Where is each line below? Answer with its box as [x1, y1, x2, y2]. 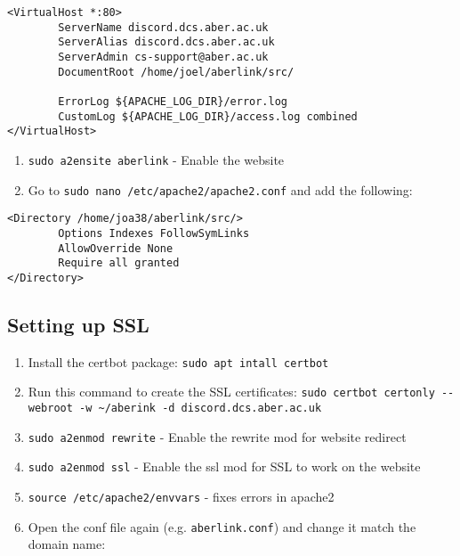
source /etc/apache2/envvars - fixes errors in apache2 [28, 487, 335, 505]
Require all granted [58, 257, 180, 270]
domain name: [28, 535, 106, 553]
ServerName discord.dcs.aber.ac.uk [58, 20, 269, 34]
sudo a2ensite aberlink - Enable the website [28, 150, 285, 168]
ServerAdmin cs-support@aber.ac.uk [58, 50, 269, 63]
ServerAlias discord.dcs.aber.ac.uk [58, 36, 275, 49]
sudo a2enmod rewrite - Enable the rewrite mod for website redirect [28, 427, 407, 446]
